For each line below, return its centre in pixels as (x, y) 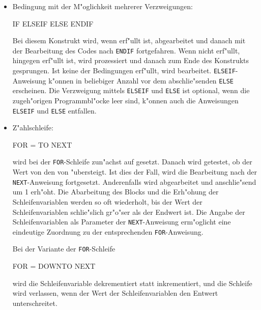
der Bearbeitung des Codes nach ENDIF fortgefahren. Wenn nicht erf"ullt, (126, 50)
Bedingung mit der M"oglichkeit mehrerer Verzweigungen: (103, 6)
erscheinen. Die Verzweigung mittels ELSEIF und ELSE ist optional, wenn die (131, 90)
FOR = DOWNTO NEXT (54, 266)
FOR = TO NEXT (42, 144)
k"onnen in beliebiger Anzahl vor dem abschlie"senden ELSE (141, 80)
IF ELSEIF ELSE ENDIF (53, 23)
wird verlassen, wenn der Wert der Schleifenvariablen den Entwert (115, 293)
